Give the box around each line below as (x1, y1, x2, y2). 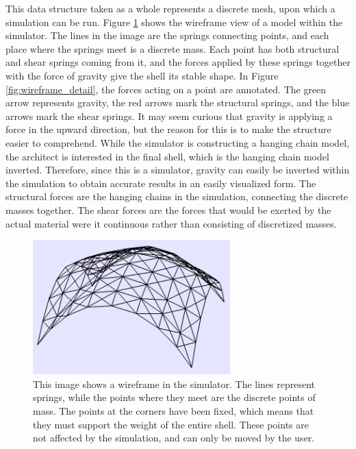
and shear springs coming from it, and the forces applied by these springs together (5, 55, 351, 69)
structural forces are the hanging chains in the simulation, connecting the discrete (5, 189, 348, 204)
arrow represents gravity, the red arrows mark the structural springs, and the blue (5, 95, 350, 110)
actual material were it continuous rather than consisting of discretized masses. (5, 216, 337, 230)
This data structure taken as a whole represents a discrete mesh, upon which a (5, 1, 335, 15)
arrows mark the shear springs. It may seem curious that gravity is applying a (5, 108, 333, 123)
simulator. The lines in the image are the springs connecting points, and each (5, 28, 329, 43)
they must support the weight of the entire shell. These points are (33, 417, 309, 431)
